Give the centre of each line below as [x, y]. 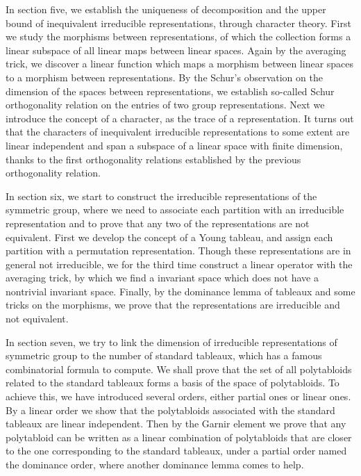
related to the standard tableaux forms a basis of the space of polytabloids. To [173, 383]
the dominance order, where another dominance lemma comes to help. [155, 464]
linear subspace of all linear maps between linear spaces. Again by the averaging [176, 50]
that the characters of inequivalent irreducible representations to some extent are [178, 132]
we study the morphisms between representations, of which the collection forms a [178, 36]
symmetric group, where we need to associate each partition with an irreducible [175, 210]
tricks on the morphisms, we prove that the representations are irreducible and [173, 305]
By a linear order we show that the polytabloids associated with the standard [170, 410]
